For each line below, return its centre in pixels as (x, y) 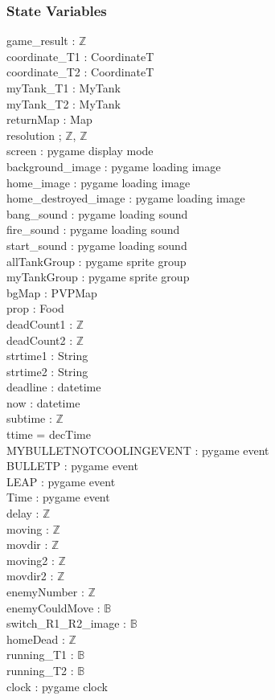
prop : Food (35, 308)
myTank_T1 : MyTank (64, 88)
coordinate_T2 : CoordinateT (80, 72)
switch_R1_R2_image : (67, 623)
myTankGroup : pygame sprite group (98, 277)
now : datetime (43, 402)
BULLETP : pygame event (72, 466)
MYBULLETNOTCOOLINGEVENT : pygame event (138, 450)
